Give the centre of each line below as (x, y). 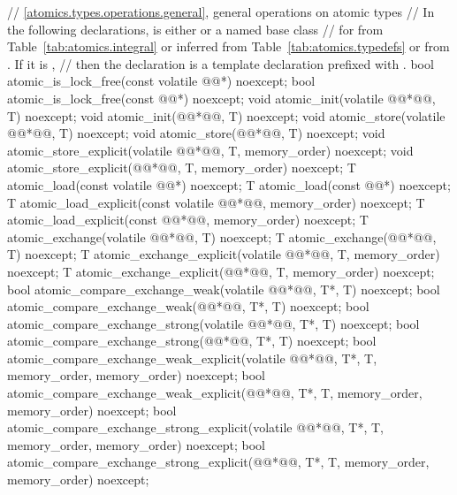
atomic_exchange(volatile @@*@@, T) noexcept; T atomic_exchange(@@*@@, (222, 236)
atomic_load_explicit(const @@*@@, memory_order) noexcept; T (188, 220)
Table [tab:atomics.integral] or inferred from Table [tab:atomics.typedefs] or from (228, 46)
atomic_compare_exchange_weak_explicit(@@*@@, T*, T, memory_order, (215, 393)
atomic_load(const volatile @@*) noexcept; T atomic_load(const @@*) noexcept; (229, 184)
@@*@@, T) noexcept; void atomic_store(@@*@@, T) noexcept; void (196, 133)
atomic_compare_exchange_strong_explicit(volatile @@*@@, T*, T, (195, 427)
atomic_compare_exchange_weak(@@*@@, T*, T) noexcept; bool (188, 306)
